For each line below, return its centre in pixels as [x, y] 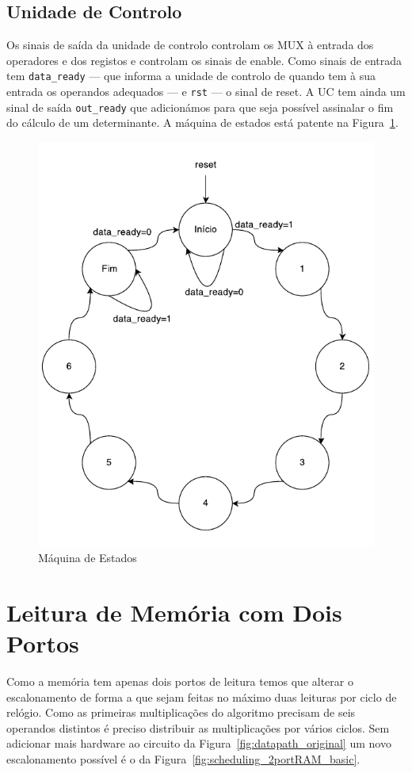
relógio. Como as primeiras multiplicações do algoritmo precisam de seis [181, 712]
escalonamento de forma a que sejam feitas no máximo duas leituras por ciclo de [202, 696]
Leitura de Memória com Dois [174, 612]
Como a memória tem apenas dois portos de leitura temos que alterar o [180, 681]
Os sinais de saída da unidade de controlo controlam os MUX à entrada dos [190, 45]
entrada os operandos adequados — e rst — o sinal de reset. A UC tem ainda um [206, 92]
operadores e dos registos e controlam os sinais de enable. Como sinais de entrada [204, 60]
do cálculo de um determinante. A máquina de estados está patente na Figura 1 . [202, 122]
